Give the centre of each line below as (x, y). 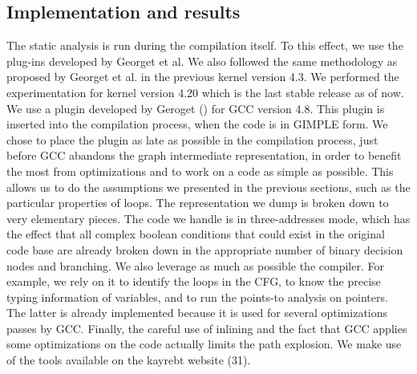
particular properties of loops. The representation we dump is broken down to (198, 203)
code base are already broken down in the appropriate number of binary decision (205, 249)
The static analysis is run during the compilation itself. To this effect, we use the (205, 45)
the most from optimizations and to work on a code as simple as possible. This (200, 171)
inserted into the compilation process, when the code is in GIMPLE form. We (197, 124)
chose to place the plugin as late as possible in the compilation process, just (192, 139)
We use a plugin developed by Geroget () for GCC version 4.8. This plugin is (196, 108)
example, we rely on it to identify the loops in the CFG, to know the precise (194, 281)
